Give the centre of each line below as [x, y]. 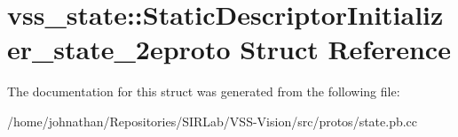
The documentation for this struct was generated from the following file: [204, 91]
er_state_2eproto [119, 49]
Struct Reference [345, 49]
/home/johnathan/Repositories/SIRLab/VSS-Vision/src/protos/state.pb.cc [213, 121]
